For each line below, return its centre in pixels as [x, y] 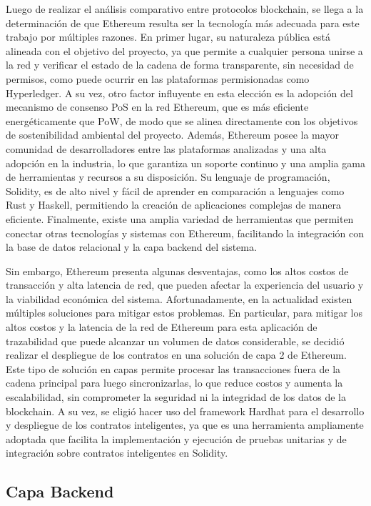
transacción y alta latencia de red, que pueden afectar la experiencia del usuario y [185, 285]
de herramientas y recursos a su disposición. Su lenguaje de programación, [168, 177]
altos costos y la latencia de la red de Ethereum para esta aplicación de [162, 327]
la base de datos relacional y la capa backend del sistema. [131, 247]
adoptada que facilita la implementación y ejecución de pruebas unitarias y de [176, 438]
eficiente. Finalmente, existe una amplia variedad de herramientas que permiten [180, 218]
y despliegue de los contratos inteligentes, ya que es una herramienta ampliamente [185, 425]
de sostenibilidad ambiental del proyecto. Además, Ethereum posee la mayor [172, 135]
